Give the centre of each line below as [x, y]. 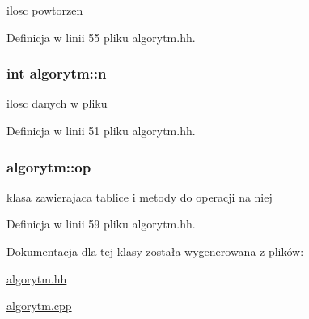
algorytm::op [49, 166]
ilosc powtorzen [45, 10]
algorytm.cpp [39, 306]
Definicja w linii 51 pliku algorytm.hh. [101, 130]
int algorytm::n [57, 73]
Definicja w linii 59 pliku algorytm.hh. [101, 224]
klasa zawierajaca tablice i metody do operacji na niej [140, 196]
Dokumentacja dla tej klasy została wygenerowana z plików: [155, 251]
